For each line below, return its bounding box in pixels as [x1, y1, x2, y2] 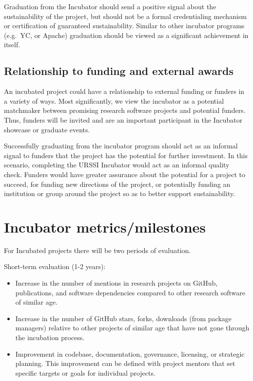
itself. [4, 39, 20, 50]
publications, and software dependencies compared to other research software [15, 287, 245, 297]
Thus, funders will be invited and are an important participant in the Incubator [4, 114, 243, 125]
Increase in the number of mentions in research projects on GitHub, [15, 278, 218, 288]
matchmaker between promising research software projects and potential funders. [4, 105, 246, 115]
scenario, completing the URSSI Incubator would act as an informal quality [4, 160, 230, 170]
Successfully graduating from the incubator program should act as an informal [4, 141, 238, 151]
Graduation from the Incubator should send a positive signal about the [4, 1, 216, 11]
